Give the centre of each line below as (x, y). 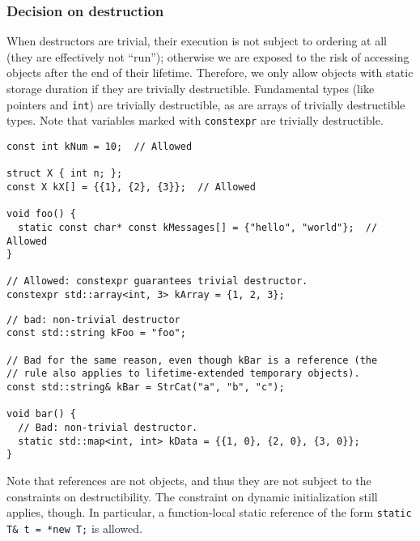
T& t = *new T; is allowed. (74, 528)
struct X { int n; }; (65, 174)
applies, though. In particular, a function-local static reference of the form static (209, 512)
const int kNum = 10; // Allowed (100, 146)
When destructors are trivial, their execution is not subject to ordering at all (197, 41)
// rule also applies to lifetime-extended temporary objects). (183, 374)
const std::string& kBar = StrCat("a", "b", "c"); (146, 388)
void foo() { (41, 214)
